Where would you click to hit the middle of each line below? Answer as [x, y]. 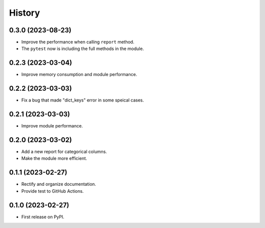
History [25, 13]
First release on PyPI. [43, 217]
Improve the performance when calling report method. [78, 42]
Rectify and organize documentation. [59, 184]
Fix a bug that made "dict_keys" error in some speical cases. [83, 100]
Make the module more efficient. [54, 158]
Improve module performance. [52, 126]
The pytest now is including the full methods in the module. [83, 49]
